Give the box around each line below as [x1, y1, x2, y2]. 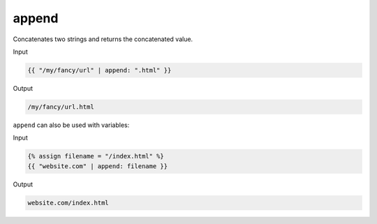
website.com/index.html [27, 199, 110, 207]
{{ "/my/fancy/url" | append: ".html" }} [27, 66, 172, 74]
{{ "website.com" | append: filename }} [27, 162, 168, 170]
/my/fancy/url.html [27, 103, 94, 111]
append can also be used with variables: [13, 121, 130, 129]
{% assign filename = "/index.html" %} [27, 152, 164, 160]
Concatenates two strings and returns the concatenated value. [13, 35, 193, 43]
